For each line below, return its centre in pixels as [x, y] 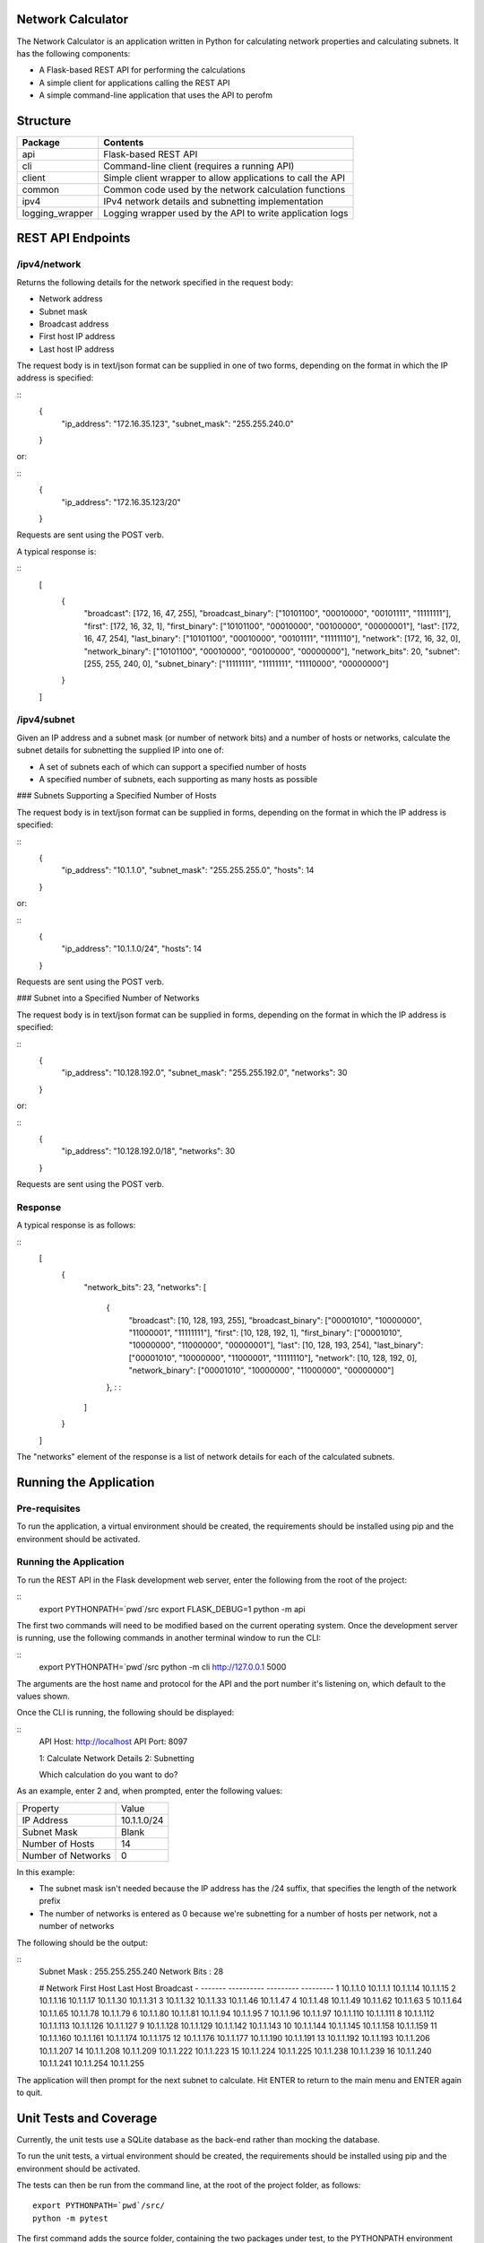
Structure [44, 121]
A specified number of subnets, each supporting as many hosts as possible [178, 779]
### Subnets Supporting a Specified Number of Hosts [117, 796]
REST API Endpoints [73, 238]
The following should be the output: [82, 1942]
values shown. [43, 1696]
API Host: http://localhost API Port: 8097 [113, 1741]
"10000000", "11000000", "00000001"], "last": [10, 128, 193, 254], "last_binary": [276, 1345]
